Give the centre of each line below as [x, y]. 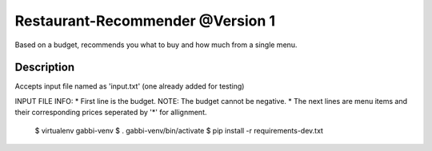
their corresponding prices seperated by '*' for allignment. [111, 113]
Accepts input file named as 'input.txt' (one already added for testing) [130, 86]
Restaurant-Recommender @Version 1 [145, 21]
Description [45, 68]
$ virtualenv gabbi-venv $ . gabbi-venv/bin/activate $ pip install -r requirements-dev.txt [179, 130]
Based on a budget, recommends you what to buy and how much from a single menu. [156, 45]
